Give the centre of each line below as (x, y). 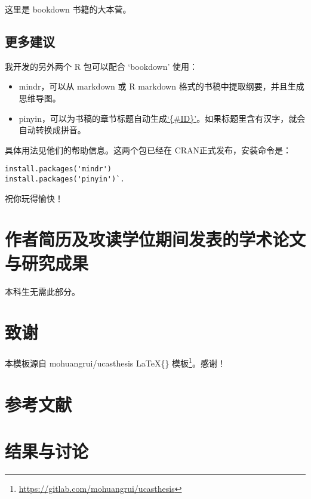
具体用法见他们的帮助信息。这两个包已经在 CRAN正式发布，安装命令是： (148, 150)
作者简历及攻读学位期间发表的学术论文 (155, 239)
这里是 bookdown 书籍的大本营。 (68, 9)
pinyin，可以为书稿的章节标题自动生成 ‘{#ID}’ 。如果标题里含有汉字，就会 (162, 118)
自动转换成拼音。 (52, 130)
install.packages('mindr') (58, 169)
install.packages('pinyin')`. (65, 179)
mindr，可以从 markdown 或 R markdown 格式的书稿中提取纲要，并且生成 (161, 86)
